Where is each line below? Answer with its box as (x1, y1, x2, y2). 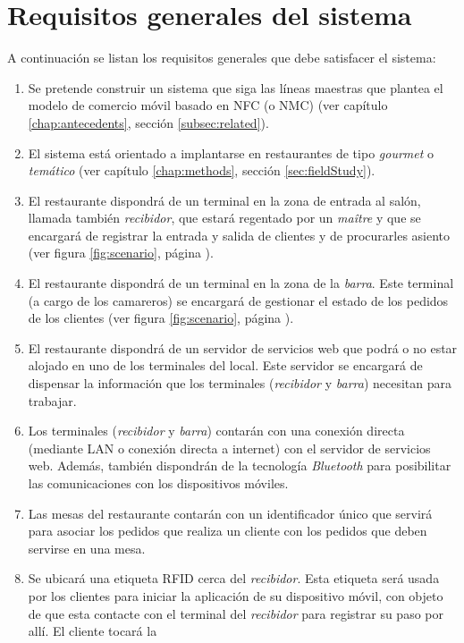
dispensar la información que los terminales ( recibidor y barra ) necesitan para (28, 374, 452, 393)
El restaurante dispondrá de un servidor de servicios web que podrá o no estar (28, 338, 458, 357)
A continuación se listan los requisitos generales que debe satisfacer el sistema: (7, 48, 436, 67)
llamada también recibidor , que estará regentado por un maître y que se (28, 208, 421, 227)
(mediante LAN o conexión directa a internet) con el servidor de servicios (28, 438, 431, 457)
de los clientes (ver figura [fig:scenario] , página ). (28, 309, 294, 327)
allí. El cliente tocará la (28, 622, 157, 640)
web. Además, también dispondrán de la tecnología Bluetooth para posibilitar (28, 456, 451, 475)
